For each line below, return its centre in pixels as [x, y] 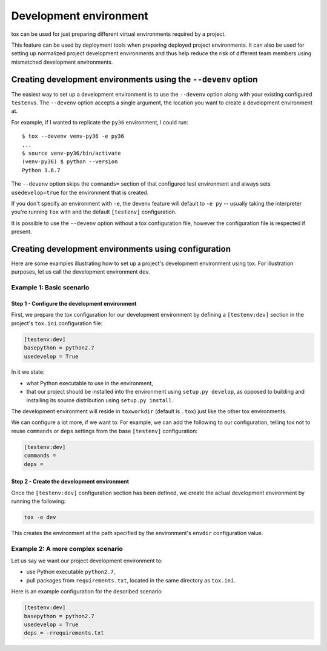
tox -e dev [40, 517]
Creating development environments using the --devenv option [134, 79]
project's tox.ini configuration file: [57, 323]
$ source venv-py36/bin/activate [71, 153]
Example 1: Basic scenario [50, 288]
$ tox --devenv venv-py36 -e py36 [73, 136]
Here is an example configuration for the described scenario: [87, 592]
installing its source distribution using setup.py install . [100, 400]
